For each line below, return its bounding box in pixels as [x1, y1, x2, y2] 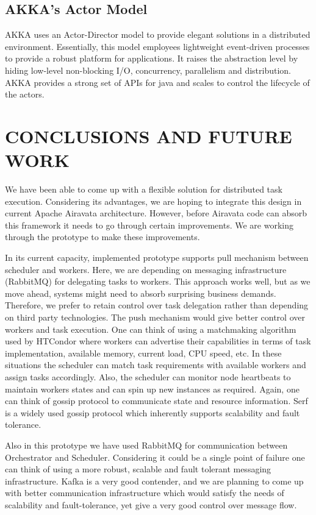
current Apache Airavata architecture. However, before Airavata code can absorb [5, 207, 307, 219]
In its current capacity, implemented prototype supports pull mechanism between [5, 251, 309, 264]
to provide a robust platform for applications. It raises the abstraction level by [5, 52, 298, 65]
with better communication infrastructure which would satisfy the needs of [5, 486, 284, 499]
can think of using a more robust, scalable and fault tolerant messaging [5, 463, 271, 475]
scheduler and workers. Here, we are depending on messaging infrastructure [5, 263, 287, 275]
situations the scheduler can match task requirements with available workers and [5, 358, 306, 371]
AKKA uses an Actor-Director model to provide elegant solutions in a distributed [5, 28, 311, 41]
